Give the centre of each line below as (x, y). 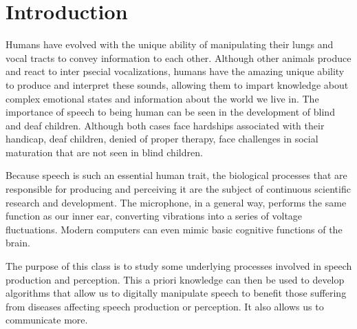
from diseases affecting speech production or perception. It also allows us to (165, 306)
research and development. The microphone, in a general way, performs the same (176, 202)
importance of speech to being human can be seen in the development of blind (170, 112)
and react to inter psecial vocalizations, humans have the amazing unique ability (175, 71)
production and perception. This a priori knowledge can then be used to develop (175, 279)
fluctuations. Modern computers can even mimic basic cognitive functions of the (174, 229)
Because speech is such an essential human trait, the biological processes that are (176, 175)
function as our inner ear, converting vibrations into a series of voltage (154, 216)
